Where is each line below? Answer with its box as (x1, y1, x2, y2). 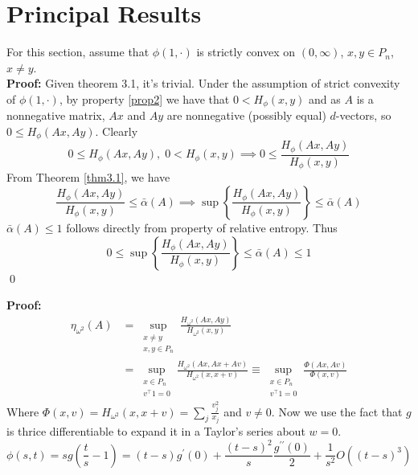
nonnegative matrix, (6, 107, 105, 124)
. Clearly (95, 122, 138, 139)
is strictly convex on (196, 43, 296, 60)
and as (309, 90, 341, 107)
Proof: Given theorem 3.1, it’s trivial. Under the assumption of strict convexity (6, 75, 400, 92)
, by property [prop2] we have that (59, 90, 230, 107)
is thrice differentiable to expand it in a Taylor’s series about (6, 423, 305, 440)
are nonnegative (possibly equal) (166, 107, 326, 124)
